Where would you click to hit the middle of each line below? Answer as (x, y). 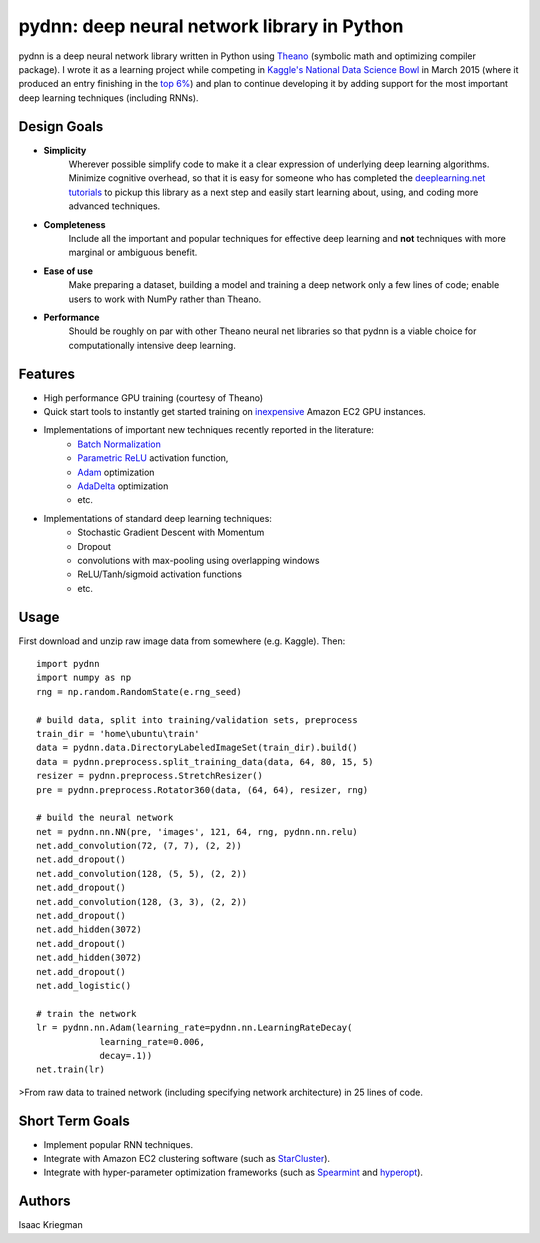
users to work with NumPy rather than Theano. (165, 299)
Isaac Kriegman (51, 1225)
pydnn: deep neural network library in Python (211, 26)
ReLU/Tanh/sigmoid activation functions (159, 574)
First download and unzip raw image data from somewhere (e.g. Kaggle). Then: (182, 641)
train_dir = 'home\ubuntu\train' (118, 733)
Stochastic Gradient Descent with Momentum (171, 532)
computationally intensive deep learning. (152, 345)
